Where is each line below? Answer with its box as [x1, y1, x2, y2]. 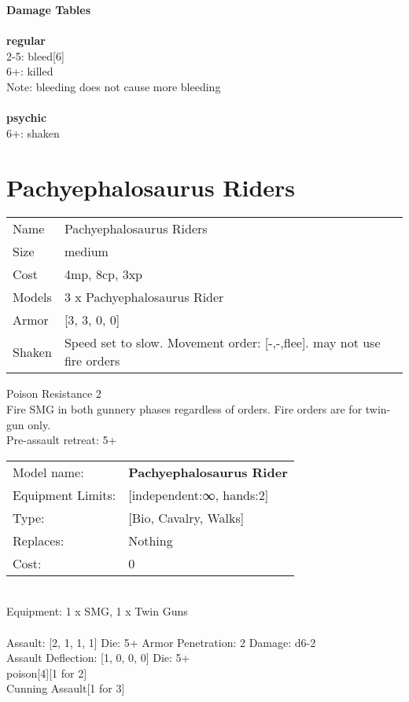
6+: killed [6, 63, 53, 79]
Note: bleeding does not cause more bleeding [6, 78, 221, 94]
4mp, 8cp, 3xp [64, 265, 142, 284]
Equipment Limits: [13, 485, 116, 504]
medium [64, 242, 109, 261]
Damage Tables [6, 2, 91, 17]
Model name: [13, 462, 84, 481]
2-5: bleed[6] [6, 47, 64, 64]
